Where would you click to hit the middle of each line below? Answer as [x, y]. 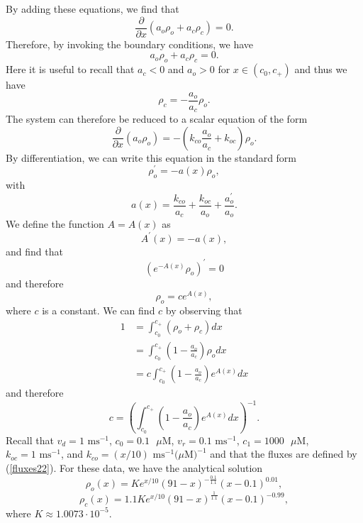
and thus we [321, 69]
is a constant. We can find [99, 310]
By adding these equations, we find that [93, 9]
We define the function [55, 224]
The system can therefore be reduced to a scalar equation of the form [157, 119]
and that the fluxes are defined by [284, 454]
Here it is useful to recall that [70, 69]
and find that [34, 251]
